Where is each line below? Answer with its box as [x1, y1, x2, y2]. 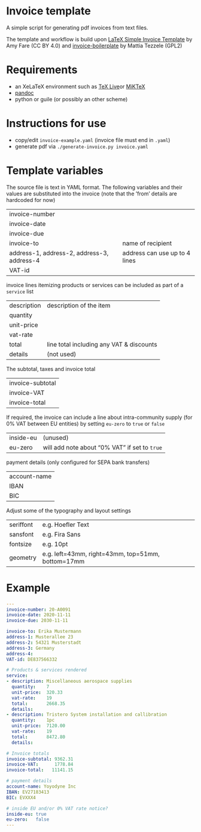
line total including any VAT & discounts [47, 340, 157, 348]
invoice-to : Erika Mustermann [6, 628, 82, 635]
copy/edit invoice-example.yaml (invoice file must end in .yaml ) [14, 136, 170, 143]
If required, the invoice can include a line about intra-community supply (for [6, 414, 193, 421]
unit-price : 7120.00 [11, 723, 66, 729]
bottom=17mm [42, 557, 85, 565]
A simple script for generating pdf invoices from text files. [6, 24, 148, 31]
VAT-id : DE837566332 [6, 656, 58, 662]
